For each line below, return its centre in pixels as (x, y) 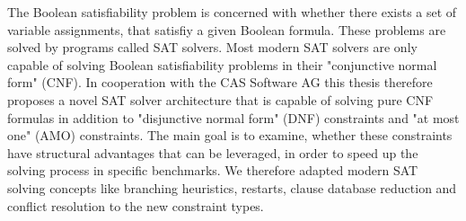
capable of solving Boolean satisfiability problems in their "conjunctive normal (222, 64)
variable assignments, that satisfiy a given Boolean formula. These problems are (227, 29)
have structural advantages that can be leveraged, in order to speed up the (213, 152)
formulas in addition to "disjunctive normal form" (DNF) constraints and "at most (233, 117)
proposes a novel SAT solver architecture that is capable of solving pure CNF (220, 99)
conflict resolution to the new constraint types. (136, 205)
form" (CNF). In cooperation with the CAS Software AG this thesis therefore (220, 82)
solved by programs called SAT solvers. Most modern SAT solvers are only (212, 47)
